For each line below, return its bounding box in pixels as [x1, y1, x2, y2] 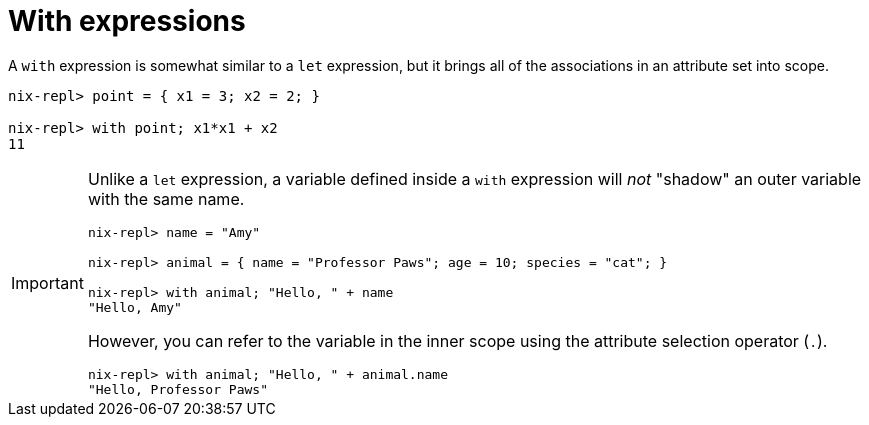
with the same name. [87, 188, 245, 209]
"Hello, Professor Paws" [87, 381, 268, 397]
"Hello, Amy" [87, 299, 182, 315]
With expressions [8, 4, 246, 38]
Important [11, 272, 84, 293]
